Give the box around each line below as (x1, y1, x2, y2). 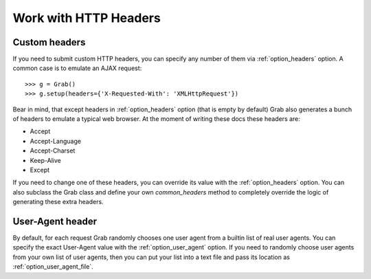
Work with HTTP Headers (12, 10, 161, 25)
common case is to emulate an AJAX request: (12, 64, 142, 72)
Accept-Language (30, 137, 82, 145)
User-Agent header (12, 215, 98, 227)
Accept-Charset (30, 146, 76, 155)
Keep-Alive (30, 156, 61, 164)
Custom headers (12, 36, 86, 48)
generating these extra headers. (12, 198, 104, 206)
